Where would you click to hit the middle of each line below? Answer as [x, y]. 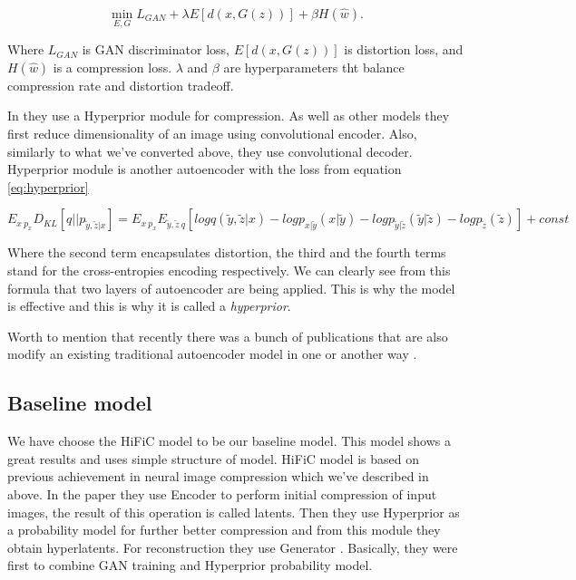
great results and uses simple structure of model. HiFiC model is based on [213, 458]
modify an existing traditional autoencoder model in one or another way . [212, 354]
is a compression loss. [112, 67]
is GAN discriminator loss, [156, 49]
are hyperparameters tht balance [314, 67]
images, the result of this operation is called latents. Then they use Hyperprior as [234, 512]
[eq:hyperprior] [48, 186]
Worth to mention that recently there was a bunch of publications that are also [228, 336]
